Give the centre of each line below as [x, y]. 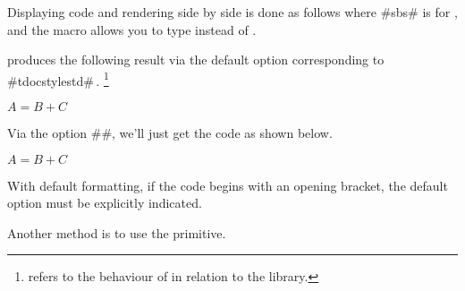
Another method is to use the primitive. [117, 232]
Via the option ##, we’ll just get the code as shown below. [170, 133]
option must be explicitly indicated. [105, 203]
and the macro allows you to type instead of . [132, 29]
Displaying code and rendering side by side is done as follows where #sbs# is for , [232, 12]
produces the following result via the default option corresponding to [196, 60]
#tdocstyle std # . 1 [58, 79]
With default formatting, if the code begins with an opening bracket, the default [228, 185]
